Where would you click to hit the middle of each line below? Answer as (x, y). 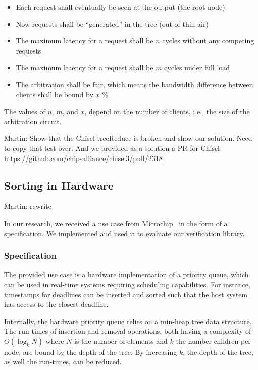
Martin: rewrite (28, 206)
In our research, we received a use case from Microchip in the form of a (116, 223)
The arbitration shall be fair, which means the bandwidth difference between (135, 84)
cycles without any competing (208, 41)
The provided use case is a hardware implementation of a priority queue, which (126, 274)
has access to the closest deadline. (56, 304)
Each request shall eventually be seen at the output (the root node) (120, 7)
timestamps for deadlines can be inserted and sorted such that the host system (126, 294)
